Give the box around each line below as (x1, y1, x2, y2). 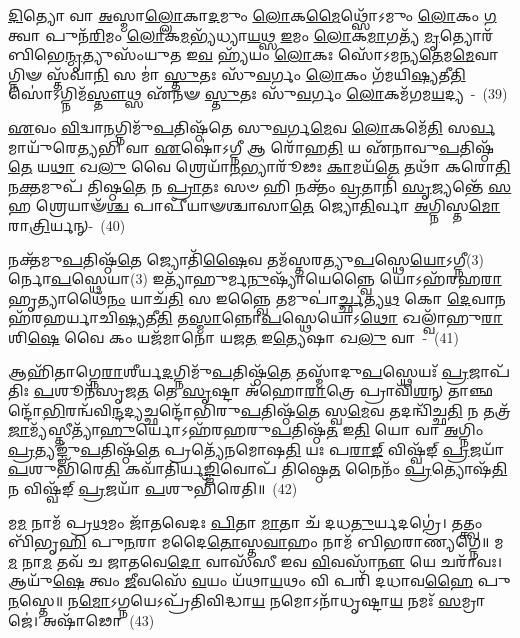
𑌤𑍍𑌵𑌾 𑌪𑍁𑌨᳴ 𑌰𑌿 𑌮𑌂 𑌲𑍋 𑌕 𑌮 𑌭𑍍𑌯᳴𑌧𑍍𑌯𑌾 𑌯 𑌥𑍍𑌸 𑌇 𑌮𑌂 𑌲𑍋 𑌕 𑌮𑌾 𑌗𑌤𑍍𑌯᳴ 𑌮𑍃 (8, 24, 440, 45)
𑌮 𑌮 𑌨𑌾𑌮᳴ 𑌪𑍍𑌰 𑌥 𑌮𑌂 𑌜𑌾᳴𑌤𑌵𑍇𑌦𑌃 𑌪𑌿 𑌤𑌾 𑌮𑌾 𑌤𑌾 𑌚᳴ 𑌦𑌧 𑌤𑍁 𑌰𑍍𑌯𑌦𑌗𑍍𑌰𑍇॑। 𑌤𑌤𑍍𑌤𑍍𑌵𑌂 (8, 511, 483, 532)
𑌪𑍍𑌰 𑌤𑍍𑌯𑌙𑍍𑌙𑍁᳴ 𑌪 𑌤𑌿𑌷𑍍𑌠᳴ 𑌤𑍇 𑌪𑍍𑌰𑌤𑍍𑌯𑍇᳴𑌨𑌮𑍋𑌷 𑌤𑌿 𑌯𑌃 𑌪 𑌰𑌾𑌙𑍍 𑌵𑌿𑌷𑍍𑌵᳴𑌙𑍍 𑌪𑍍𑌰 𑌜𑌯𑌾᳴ (8, 438, 505, 459)
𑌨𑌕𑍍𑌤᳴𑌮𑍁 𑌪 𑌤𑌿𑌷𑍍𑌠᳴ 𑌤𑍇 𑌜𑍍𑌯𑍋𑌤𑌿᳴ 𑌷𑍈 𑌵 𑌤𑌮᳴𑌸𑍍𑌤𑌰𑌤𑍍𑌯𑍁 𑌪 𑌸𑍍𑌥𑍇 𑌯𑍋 (8, 248, 447, 269)
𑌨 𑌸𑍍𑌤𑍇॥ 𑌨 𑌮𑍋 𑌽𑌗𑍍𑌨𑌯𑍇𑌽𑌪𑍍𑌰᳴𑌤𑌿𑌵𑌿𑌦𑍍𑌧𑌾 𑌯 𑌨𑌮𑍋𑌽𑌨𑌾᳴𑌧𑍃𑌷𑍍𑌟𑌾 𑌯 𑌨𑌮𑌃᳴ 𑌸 (8, 590, 462, 611)
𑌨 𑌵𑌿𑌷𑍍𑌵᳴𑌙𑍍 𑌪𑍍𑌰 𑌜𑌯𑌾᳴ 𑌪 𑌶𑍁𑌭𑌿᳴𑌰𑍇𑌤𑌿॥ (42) (8, 478, 298, 499)
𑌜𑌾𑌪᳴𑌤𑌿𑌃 (468, 360, 510, 381)
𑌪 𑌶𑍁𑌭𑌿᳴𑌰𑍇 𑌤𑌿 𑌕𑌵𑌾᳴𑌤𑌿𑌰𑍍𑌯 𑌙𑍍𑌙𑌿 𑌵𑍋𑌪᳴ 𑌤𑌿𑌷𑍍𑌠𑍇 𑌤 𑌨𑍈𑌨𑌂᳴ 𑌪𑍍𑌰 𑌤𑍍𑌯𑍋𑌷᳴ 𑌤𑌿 (8, 458, 508, 479)
